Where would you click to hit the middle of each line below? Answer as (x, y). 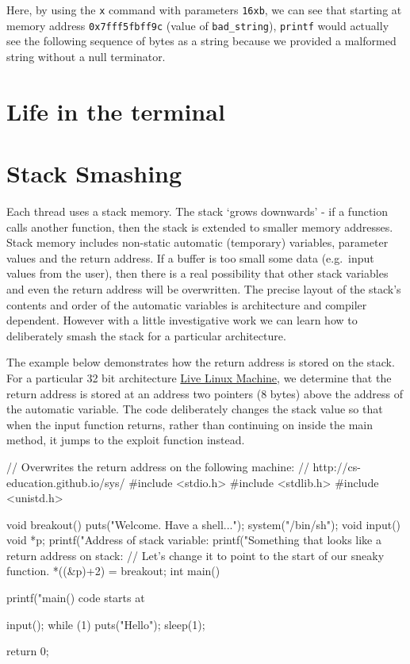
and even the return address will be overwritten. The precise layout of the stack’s (204, 288)
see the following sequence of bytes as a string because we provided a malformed (201, 41)
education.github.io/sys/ (66, 482)
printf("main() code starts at (76, 598)
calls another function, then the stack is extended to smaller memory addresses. (200, 226)
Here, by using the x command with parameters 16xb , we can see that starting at (204, 10)
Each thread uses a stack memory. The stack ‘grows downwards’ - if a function (197, 211)
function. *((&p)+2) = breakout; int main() (113, 571)
